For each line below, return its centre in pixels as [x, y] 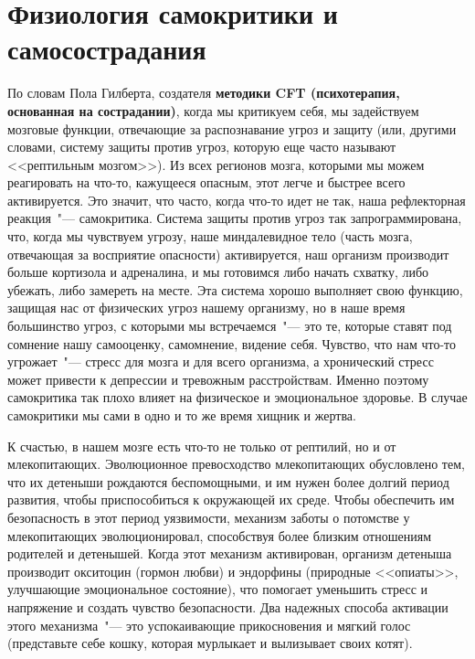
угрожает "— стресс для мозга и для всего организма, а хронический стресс [221, 361]
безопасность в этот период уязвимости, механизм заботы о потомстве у [209, 517]
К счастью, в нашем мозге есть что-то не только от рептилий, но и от [202, 446]
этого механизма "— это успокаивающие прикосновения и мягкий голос [209, 625]
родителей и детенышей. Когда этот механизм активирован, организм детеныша [230, 553]
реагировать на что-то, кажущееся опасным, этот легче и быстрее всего [206, 182]
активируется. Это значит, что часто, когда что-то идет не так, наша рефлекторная [237, 200]
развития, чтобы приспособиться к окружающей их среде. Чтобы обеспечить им [231, 500]
